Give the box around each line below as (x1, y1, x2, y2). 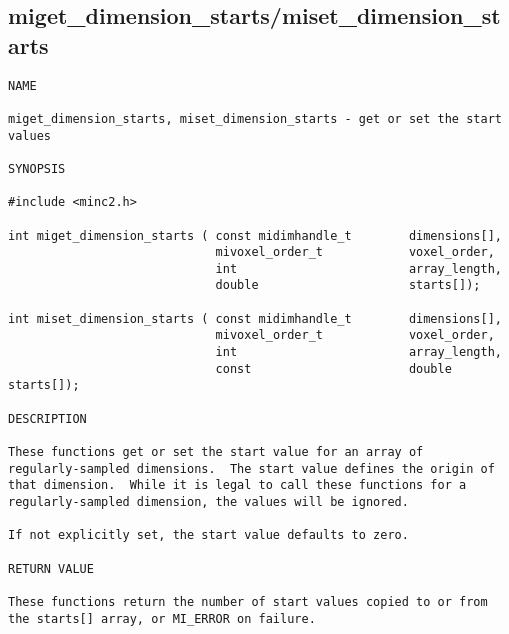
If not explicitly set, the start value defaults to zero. (8, 528, 409, 543)
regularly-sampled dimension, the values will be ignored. (8, 495, 409, 509)
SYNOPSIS (8, 161, 66, 176)
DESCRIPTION (8, 411, 87, 426)
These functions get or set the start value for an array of (8, 445, 424, 460)
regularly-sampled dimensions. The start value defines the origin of (8, 461, 495, 476)
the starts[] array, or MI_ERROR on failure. (8, 611, 316, 626)
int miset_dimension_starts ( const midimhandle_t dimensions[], (8, 311, 502, 326)
